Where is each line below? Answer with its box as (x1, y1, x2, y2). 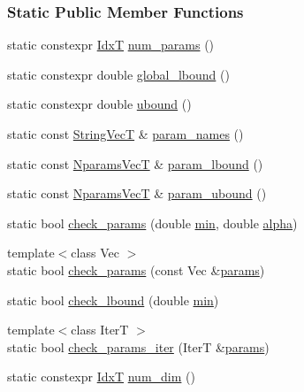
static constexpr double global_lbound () (7, 65, 230, 83)
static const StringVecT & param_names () (7, 125, 244, 142)
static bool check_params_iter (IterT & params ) (7, 337, 270, 356)
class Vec (71, 243, 119, 262)
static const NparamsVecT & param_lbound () (7, 154, 263, 173)
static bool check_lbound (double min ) (7, 290, 219, 309)
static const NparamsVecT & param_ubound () (7, 184, 267, 203)
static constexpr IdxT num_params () (7, 35, 215, 54)
